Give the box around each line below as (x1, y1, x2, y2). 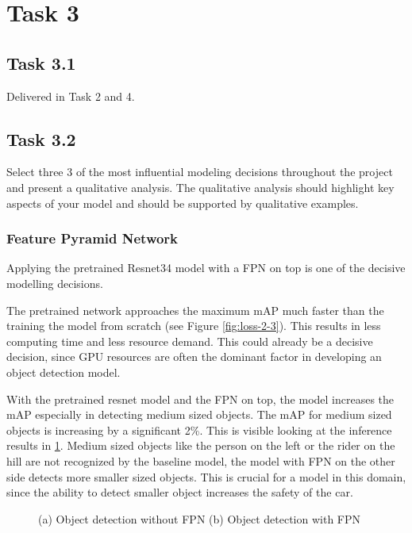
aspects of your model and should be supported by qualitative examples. (6, 194, 359, 211)
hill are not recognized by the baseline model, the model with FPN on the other (6, 452, 395, 469)
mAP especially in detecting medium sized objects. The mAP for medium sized (6, 406, 392, 423)
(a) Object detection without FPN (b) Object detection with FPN (38, 510, 361, 527)
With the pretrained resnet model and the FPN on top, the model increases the (6, 390, 395, 407)
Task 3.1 (6, 50, 76, 75)
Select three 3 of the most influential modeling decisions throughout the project (6, 163, 393, 180)
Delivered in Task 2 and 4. (6, 87, 135, 104)
